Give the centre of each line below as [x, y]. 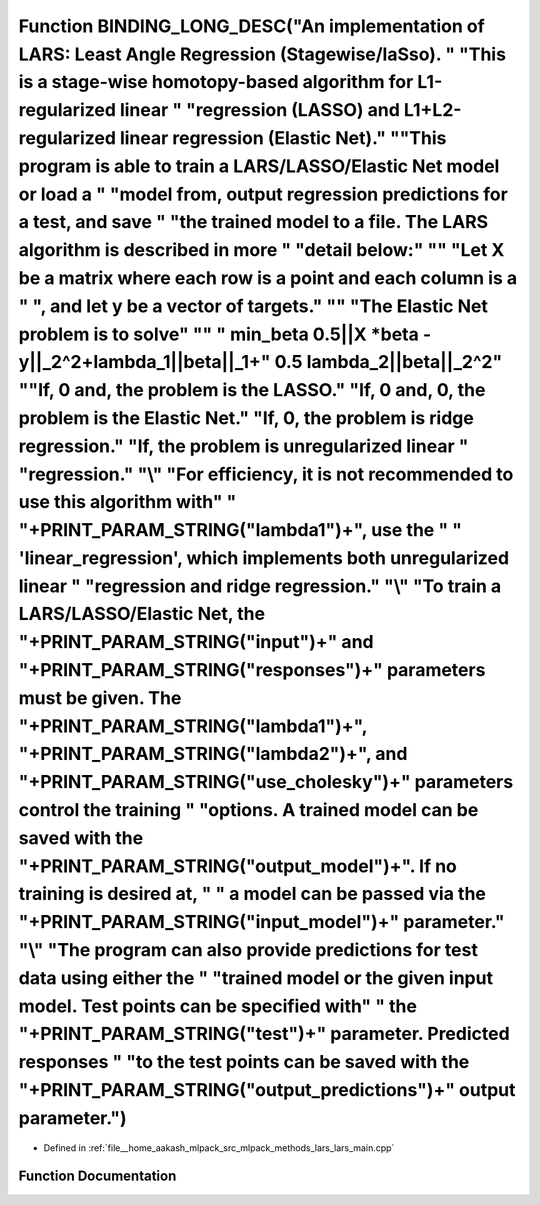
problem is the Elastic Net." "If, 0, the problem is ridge [246, 417]
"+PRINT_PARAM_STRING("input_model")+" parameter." [261, 922]
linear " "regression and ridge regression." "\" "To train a [260, 586]
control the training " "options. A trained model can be [248, 810]
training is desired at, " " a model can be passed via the [252, 894]
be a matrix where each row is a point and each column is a [268, 277]
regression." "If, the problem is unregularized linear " [243, 446]
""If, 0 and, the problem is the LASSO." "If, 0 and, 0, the [252, 390]
